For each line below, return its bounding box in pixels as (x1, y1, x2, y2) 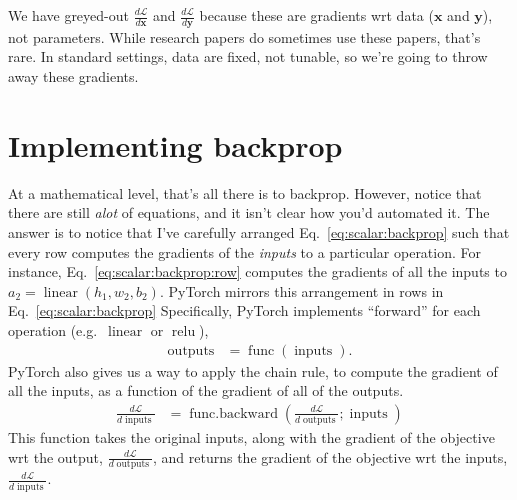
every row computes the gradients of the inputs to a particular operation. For (8, 241, 482, 262)
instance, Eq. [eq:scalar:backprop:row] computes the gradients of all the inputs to (8, 261, 507, 282)
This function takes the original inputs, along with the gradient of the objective (8, 427, 495, 448)
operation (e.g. (8, 319, 98, 340)
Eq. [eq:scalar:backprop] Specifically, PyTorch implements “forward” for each (8, 300, 481, 321)
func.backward (189, 406, 278, 421)
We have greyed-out (8, 5, 129, 25)
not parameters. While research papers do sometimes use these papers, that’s (8, 26, 481, 47)
